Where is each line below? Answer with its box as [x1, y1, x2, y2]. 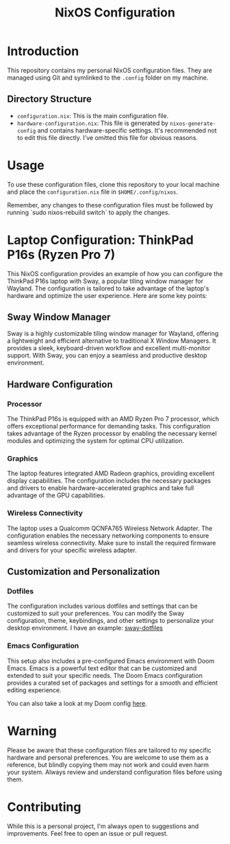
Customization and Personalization [7, 566, 160, 578]
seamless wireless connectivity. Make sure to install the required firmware [7, 538, 216, 547]
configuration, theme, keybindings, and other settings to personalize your [7, 617, 214, 625]
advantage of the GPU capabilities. [7, 491, 105, 499]
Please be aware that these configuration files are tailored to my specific [7, 746, 212, 754]
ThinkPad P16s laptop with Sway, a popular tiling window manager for [7, 277, 204, 285]
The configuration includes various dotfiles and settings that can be [7, 602, 198, 611]
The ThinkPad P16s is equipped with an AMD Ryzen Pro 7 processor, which [7, 415, 220, 423]
